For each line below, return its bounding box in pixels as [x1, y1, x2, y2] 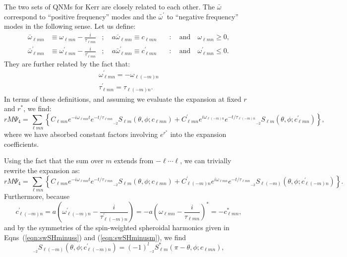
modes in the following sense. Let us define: [4, 21, 136, 31]
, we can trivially [180, 155, 231, 166]
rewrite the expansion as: [4, 165, 80, 175]
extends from [114, 155, 154, 166]
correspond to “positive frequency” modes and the [4, 11, 156, 21]
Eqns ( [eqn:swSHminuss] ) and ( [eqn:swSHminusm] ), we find [4, 232, 186, 242]
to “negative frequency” [167, 11, 238, 21]
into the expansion [170, 129, 227, 139]
